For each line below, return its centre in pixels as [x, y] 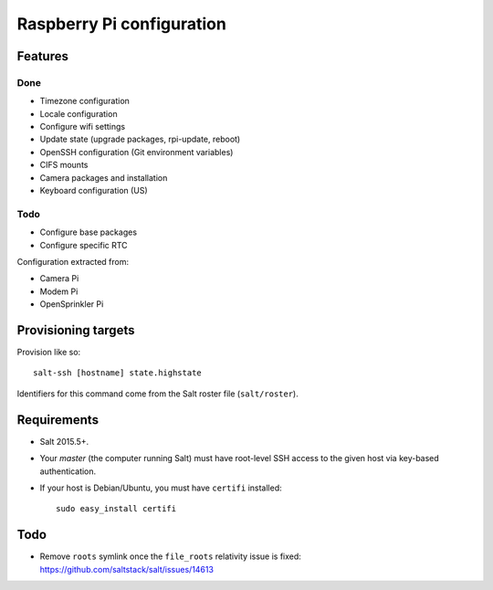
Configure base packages [88, 232]
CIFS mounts [64, 165]
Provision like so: [49, 353]
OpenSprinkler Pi [72, 304]
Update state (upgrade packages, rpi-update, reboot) [140, 139]
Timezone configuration [84, 101]
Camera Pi [59, 279]
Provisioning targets [76, 330]
